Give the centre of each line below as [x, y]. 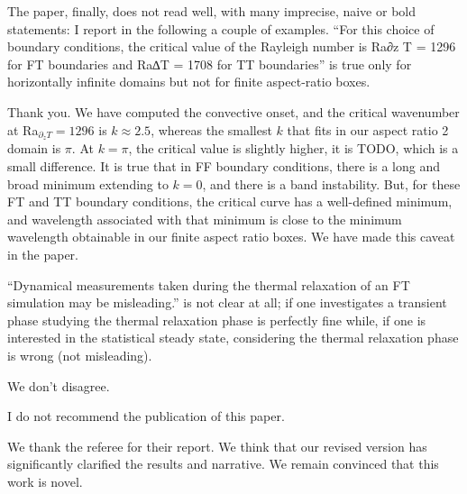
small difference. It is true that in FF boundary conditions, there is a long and [224, 166]
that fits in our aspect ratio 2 [368, 129]
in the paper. [43, 254]
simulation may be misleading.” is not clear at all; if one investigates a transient [227, 302]
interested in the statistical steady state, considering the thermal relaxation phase [233, 338]
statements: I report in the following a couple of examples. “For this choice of [221, 28]
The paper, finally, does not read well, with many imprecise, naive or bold [211, 11]
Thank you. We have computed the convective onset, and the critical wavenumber [233, 111]
